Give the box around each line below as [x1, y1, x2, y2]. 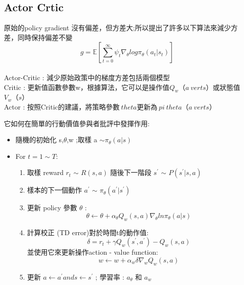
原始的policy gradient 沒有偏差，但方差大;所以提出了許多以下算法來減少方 [4, 22, 238, 33]
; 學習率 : [95, 271, 125, 282]
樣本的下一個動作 [27, 185, 82, 195]
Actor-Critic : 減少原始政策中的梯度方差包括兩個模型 [4, 72, 170, 82]
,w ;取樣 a [67, 134, 97, 145]
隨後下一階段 [110, 167, 152, 177]
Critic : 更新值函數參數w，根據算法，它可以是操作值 [4, 82, 170, 92]
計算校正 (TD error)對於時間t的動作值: [27, 227, 149, 237]
